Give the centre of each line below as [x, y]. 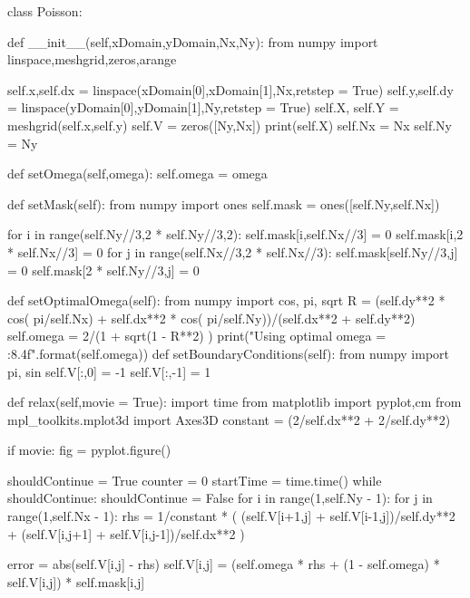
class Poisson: [45, 11]
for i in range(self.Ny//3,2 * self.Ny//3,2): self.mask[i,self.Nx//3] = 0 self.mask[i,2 [235, 234]
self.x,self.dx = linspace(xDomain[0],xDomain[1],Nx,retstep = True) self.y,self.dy [230, 89]
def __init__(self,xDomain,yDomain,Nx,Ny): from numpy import [193, 41]
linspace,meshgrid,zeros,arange [92, 59]
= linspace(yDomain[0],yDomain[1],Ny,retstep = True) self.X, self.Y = [203, 107]
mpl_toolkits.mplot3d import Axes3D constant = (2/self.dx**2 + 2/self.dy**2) [229, 419]
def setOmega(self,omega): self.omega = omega [137, 174]
